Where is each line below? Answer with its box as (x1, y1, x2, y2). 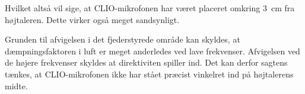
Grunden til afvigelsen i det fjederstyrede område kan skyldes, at (5, 33, 240, 46)
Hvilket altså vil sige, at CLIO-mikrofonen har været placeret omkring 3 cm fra (5, 2, 295, 14)
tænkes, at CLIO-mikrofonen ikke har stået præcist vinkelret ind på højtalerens (5, 67, 294, 80)
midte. (5, 79, 28, 92)
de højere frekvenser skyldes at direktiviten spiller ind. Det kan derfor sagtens (5, 56, 288, 69)
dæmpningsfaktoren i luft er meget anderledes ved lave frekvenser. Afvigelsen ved (5, 44, 300, 57)
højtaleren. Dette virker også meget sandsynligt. (5, 13, 180, 25)
